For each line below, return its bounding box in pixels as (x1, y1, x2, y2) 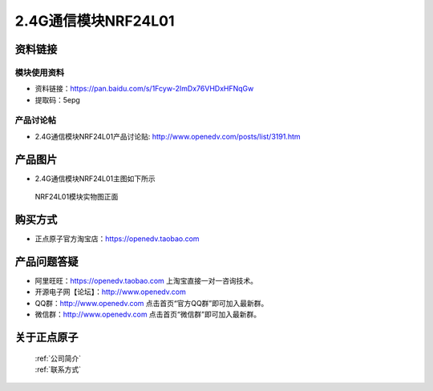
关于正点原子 (14, 330, 79, 344)
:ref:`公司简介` (34, 353, 82, 363)
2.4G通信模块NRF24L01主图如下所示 (34, 173, 156, 183)
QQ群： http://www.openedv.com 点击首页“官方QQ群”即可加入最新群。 (34, 298, 269, 308)
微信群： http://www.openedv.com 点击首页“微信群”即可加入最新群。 (34, 309, 261, 320)
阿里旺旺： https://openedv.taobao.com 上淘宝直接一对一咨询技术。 (34, 276, 258, 285)
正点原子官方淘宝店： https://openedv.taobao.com (34, 234, 200, 244)
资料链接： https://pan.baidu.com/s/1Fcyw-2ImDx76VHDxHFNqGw (34, 84, 254, 94)
